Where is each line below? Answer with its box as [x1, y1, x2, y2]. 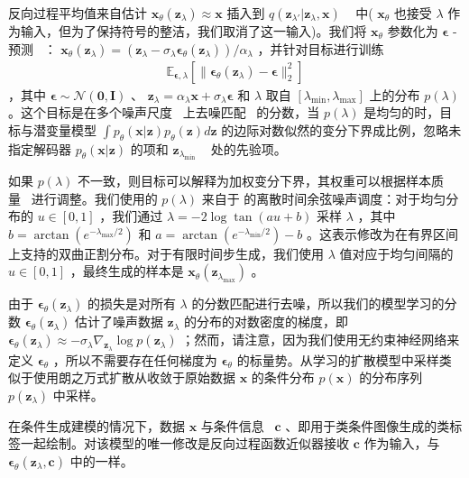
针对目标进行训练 [282, 39, 384, 58]
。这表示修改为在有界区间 [306, 224, 458, 243]
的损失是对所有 [87, 294, 176, 313]
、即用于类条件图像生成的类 [285, 416, 450, 435]
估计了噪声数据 [74, 312, 163, 331]
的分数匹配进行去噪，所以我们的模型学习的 [191, 294, 445, 313]
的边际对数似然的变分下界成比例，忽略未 [221, 120, 462, 139]
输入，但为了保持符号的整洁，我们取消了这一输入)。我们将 [20, 22, 367, 40]
